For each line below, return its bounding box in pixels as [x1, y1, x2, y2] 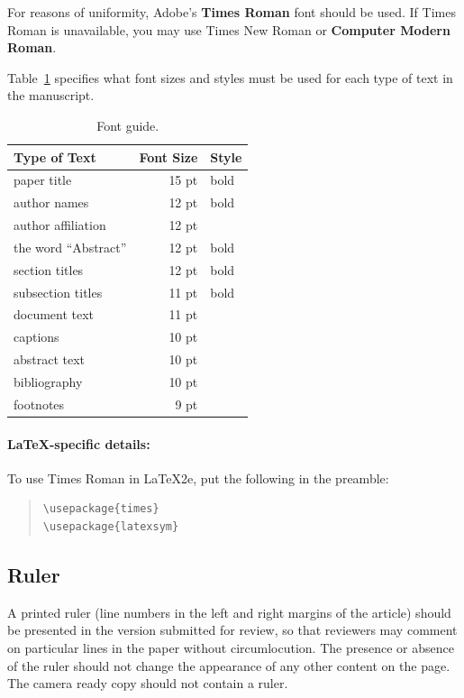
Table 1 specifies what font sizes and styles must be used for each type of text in [7, 68, 453, 87]
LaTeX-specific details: [7, 434, 150, 453]
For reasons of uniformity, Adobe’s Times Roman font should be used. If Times [7, 3, 456, 21]
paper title [14, 170, 72, 189]
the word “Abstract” [14, 237, 127, 256]
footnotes [14, 394, 65, 413]
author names [14, 193, 89, 212]
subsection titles [14, 282, 103, 301]
